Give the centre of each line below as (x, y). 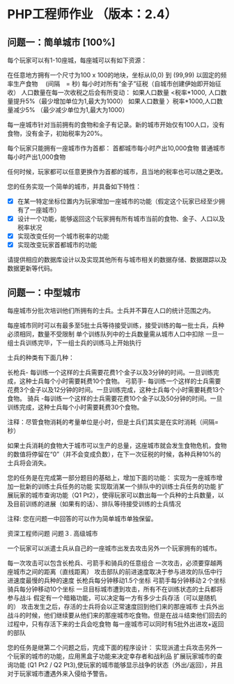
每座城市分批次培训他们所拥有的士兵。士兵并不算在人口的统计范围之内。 (111, 311)
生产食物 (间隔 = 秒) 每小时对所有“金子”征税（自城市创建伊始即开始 (114, 84)
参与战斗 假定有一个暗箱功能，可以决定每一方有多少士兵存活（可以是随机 (112, 598)
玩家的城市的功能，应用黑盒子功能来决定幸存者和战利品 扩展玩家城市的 (115, 656)
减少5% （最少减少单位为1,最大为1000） (71, 110)
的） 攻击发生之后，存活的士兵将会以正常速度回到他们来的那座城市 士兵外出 (116, 607)
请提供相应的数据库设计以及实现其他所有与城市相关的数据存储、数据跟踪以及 (117, 260)
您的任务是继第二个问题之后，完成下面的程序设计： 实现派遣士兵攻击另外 (112, 648)
